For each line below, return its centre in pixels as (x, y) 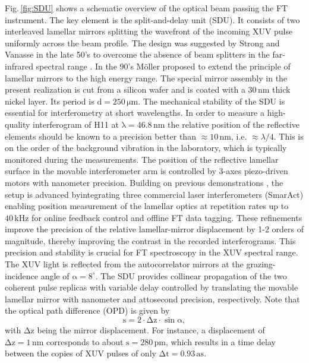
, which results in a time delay (221, 341)
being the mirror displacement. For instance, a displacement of (151, 330)
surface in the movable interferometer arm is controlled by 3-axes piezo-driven (146, 171)
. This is (288, 136)
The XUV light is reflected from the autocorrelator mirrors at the (124, 264)
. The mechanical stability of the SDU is (212, 101)
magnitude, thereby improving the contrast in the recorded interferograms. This (150, 240)
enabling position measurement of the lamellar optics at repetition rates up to (147, 206)
